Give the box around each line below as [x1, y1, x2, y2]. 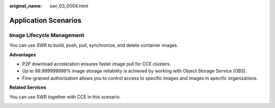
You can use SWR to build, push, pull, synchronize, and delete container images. [9, 42, 178, 48]
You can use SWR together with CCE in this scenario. [9, 94, 121, 100]
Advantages [9, 51, 36, 58]
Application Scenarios [9, 16, 81, 25]
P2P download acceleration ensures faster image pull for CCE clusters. [22, 61, 171, 67]
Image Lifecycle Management [9, 31, 85, 39]
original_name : [9, 3, 42, 9]
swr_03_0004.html [49, 3, 89, 9]
